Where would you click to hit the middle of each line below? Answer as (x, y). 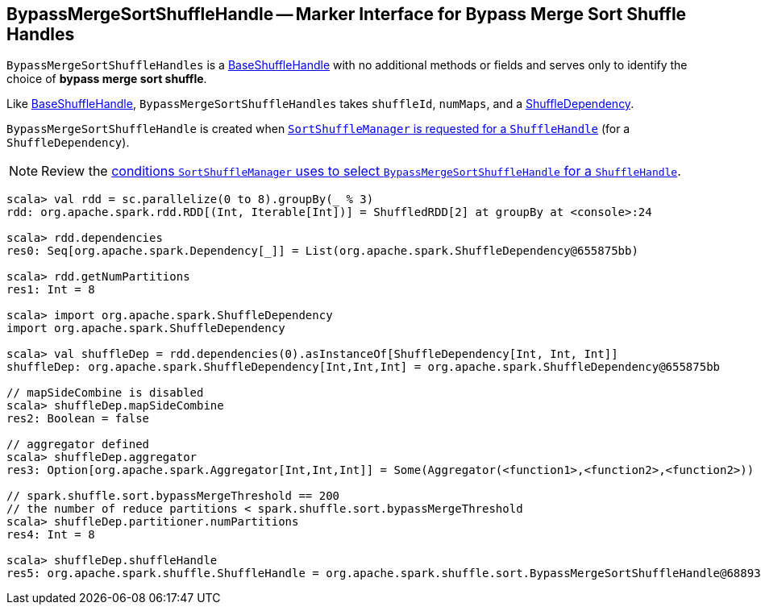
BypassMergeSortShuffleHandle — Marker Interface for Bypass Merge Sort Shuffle (347, 14)
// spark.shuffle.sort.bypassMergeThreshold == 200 (173, 496)
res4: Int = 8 (51, 535)
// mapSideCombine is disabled (105, 393)
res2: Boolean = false (78, 419)
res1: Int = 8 (51, 290)
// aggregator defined (78, 445)
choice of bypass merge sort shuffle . (107, 79)
